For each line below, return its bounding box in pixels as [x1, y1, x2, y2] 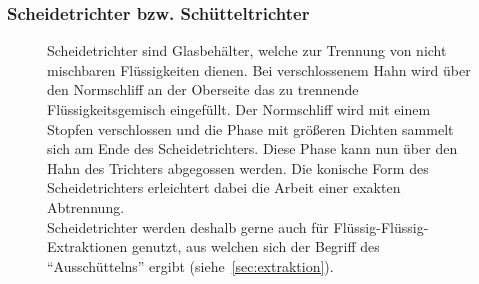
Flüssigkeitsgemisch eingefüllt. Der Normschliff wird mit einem [47, 99, 431, 119]
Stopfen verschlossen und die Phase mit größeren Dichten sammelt [47, 118, 454, 139]
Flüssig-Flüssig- [333, 216, 429, 237]
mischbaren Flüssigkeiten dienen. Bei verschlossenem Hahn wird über [47, 59, 471, 80]
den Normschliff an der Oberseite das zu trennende [47, 79, 359, 100]
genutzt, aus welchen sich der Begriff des [132, 236, 380, 257]
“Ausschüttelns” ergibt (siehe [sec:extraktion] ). [47, 255, 334, 276]
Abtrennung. [47, 196, 125, 217]
